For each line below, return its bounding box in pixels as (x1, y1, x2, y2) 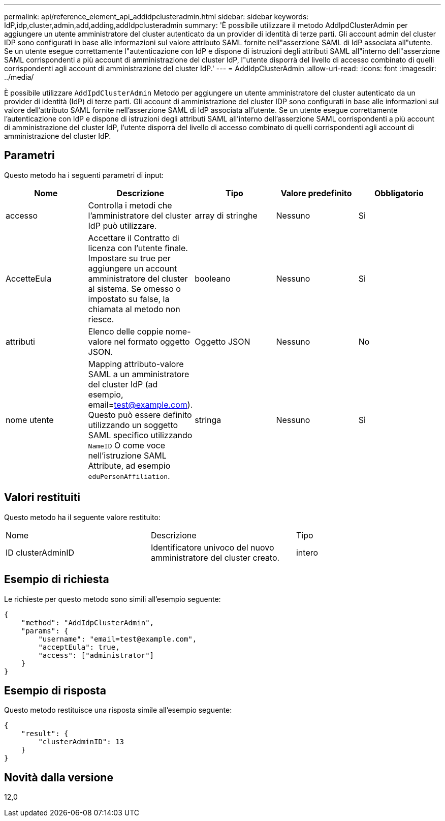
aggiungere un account (88, 263, 177, 273)
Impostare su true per (88, 253, 171, 263)
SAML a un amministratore (88, 369, 189, 379)
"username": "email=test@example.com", (38, 634, 197, 643)
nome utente (6, 414, 54, 425)
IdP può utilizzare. (88, 220, 157, 231)
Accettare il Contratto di (88, 232, 179, 243)
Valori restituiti (4, 491, 81, 504)
